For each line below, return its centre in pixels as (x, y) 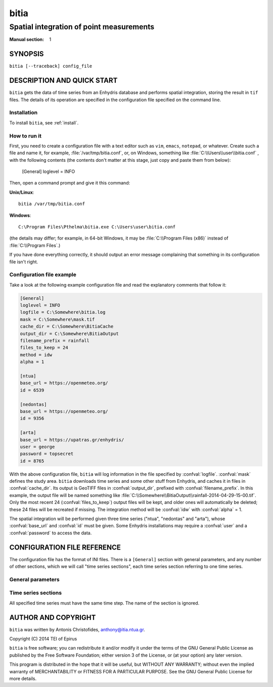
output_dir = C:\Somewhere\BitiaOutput (69, 333)
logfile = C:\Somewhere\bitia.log (63, 312)
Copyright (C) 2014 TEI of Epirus (43, 639)
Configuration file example (43, 274)
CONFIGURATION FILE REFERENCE (65, 547)
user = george (37, 447)
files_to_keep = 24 (44, 348)
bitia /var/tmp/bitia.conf (52, 204)
